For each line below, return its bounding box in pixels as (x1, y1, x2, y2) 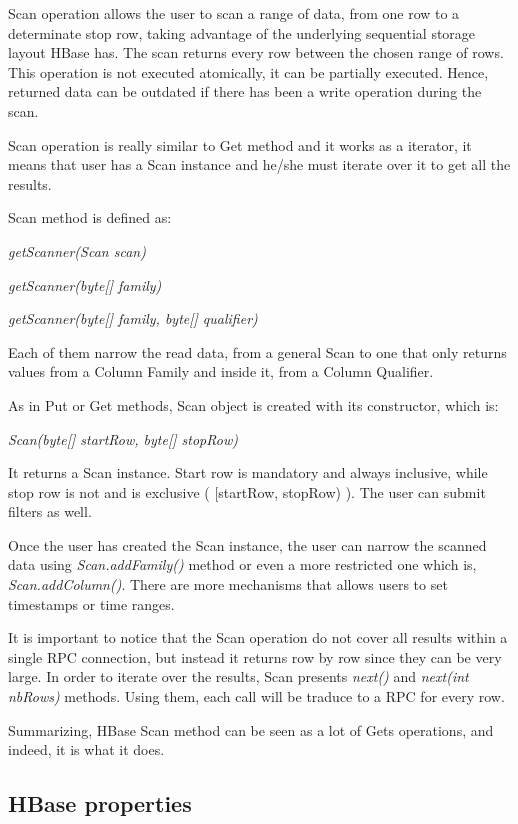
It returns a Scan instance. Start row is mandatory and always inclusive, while (8, 462, 488, 483)
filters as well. (8, 501, 92, 522)
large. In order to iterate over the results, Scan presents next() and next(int (8, 666, 469, 687)
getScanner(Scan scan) (8, 240, 146, 261)
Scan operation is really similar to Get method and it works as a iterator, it (8, 134, 472, 155)
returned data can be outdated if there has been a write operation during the (8, 81, 482, 102)
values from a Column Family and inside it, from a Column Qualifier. (8, 361, 434, 382)
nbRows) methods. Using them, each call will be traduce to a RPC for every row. (8, 686, 505, 707)
